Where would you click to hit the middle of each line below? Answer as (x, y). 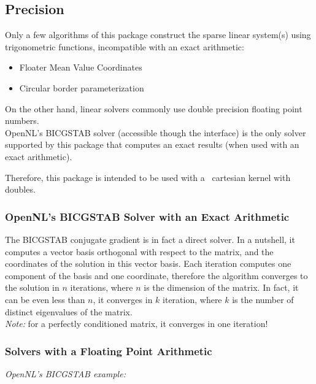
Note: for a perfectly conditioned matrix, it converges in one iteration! (137, 324)
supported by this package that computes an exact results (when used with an (152, 144)
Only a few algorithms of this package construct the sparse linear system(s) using (158, 35)
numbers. (22, 121)
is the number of (263, 299)
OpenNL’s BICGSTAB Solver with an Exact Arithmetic (147, 216)
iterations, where (102, 287)
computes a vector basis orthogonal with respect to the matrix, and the (139, 251)
